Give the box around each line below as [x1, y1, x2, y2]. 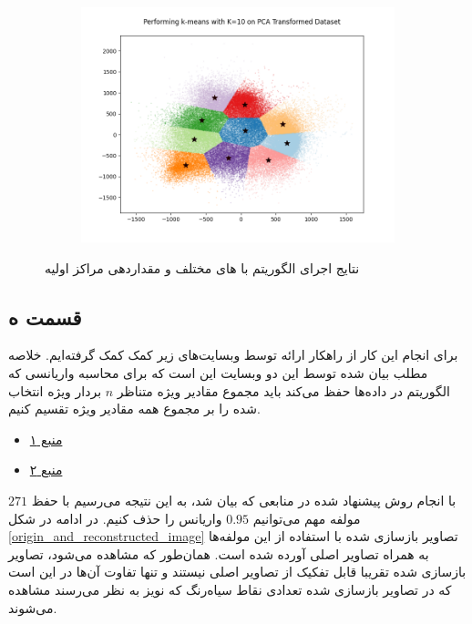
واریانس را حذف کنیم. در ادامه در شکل [8, 508, 222, 527]
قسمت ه [8, 302, 82, 331]
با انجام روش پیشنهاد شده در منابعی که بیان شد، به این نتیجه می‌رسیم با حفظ [31, 490, 457, 509]
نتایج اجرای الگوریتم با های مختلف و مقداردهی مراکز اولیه [45, 258, 360, 277]
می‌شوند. [8, 598, 57, 617]
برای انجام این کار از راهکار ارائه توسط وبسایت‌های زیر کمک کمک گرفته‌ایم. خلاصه [8, 345, 458, 364]
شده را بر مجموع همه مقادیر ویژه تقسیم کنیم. [8, 399, 261, 418]
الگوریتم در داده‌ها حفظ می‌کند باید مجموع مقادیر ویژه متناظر [117, 381, 450, 400]
